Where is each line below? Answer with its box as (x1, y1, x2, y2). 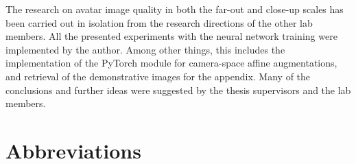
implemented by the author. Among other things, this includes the (5, 42, 285, 56)
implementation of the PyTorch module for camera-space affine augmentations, (5, 56, 337, 70)
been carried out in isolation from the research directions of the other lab (5, 15, 313, 30)
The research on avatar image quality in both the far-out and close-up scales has (5, 2, 344, 16)
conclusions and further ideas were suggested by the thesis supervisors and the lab (5, 82, 351, 97)
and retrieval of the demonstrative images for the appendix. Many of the (5, 69, 311, 83)
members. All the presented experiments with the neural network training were (5, 29, 337, 43)
